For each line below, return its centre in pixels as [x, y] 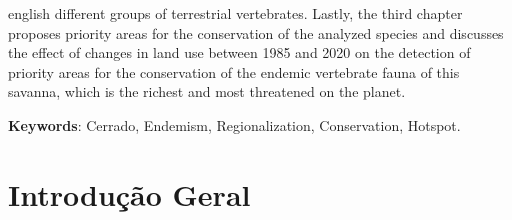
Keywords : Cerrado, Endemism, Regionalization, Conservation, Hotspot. [234, 124]
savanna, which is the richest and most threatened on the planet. [207, 91]
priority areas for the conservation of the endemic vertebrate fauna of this [234, 71]
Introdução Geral [129, 193]
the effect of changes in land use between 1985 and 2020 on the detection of [239, 52]
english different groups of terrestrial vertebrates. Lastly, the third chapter [235, 13]
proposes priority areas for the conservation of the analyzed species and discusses [256, 32]
